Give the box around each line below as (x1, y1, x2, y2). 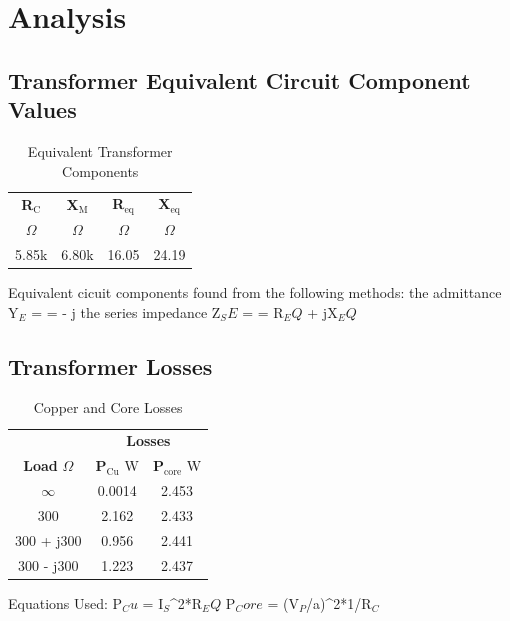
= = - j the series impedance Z (31, 301, 221, 322)
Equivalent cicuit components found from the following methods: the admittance (8, 282, 502, 303)
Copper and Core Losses (33, 397, 183, 418)
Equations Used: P (8, 592, 123, 613)
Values (8, 94, 77, 125)
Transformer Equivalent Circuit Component (8, 64, 471, 95)
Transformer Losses (8, 350, 213, 381)
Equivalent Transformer (27, 140, 173, 161)
